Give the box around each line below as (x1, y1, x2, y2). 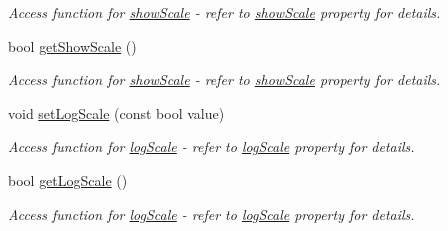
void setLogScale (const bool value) (8, 102, 225, 123)
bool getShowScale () (8, 35, 137, 56)
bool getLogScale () (8, 169, 128, 190)
